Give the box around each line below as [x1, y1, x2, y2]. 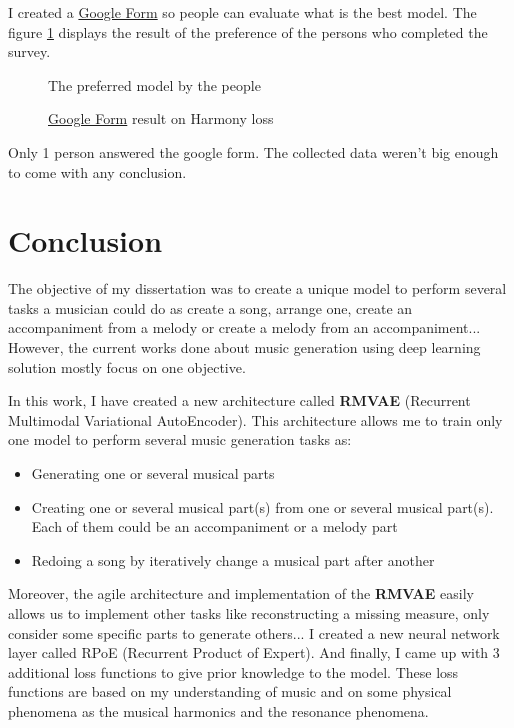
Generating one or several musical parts [31, 463, 275, 484]
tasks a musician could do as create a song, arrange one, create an [8, 297, 413, 318]
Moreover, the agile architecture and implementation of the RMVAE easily [8, 583, 474, 604]
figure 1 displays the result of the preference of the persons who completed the [8, 21, 488, 42]
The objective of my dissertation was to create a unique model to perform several [8, 278, 507, 299]
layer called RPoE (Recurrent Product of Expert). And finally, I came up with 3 [8, 642, 500, 663]
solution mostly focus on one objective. [8, 356, 246, 377]
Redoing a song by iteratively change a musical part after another [31, 549, 435, 570]
